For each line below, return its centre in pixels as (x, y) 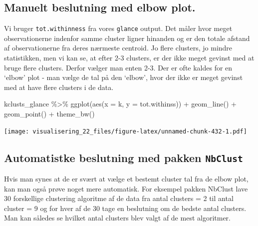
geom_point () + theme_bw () (49, 114)
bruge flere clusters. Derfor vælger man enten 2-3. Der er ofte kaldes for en (118, 67)
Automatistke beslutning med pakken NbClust (124, 157)
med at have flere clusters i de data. (59, 87)
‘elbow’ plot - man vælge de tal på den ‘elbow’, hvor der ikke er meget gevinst (124, 77)
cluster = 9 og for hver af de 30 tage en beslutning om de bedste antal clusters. (125, 208)
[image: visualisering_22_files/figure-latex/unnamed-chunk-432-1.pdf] (126, 131)
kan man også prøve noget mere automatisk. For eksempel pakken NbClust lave (126, 188)
